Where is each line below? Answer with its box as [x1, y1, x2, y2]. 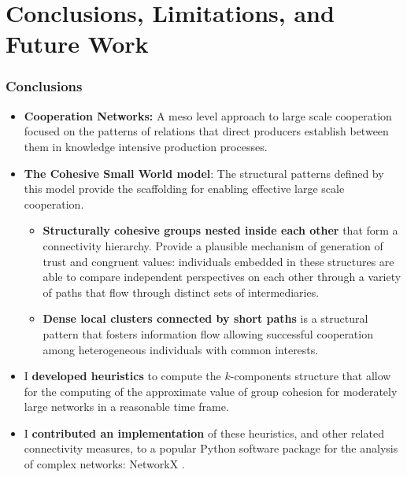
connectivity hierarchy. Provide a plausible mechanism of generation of [43, 237, 383, 253]
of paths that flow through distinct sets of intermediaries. [43, 283, 320, 300]
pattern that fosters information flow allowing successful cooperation [43, 325, 373, 342]
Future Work [6, 28, 149, 60]
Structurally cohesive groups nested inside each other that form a [43, 222, 398, 238]
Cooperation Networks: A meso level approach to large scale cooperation [24, 107, 392, 124]
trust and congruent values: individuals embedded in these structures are [43, 253, 394, 269]
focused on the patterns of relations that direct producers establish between [24, 123, 389, 139]
